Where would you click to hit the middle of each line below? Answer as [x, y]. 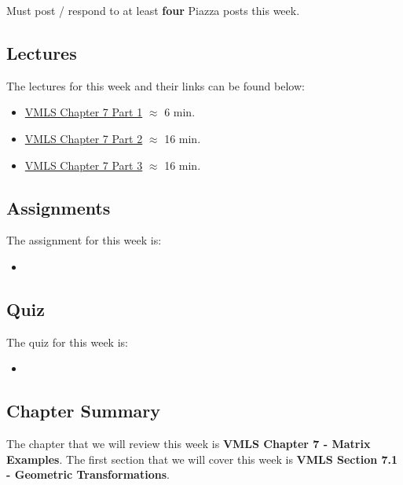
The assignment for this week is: [84, 240]
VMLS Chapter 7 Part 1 [84, 112]
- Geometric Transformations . [88, 474]
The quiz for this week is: [67, 342]
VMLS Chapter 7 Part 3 [84, 165]
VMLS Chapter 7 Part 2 [84, 138]
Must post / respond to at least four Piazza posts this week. [153, 10]
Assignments [59, 207]
